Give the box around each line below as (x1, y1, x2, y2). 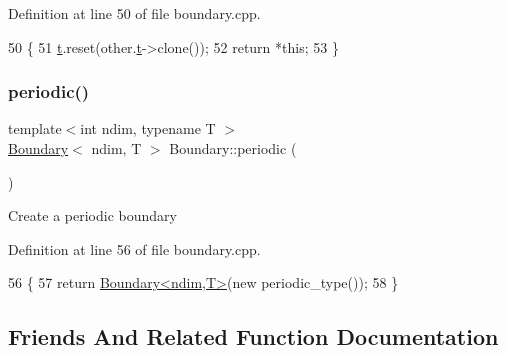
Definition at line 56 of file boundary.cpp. (8, 238, 261, 259)
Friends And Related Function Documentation (8, 321, 499, 352)
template (8, 118, 62, 139)
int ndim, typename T (80, 118, 216, 139)
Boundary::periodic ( (169, 138, 297, 158)
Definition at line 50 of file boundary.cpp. (8, 3, 261, 23)
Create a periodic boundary (8, 205, 177, 226)
